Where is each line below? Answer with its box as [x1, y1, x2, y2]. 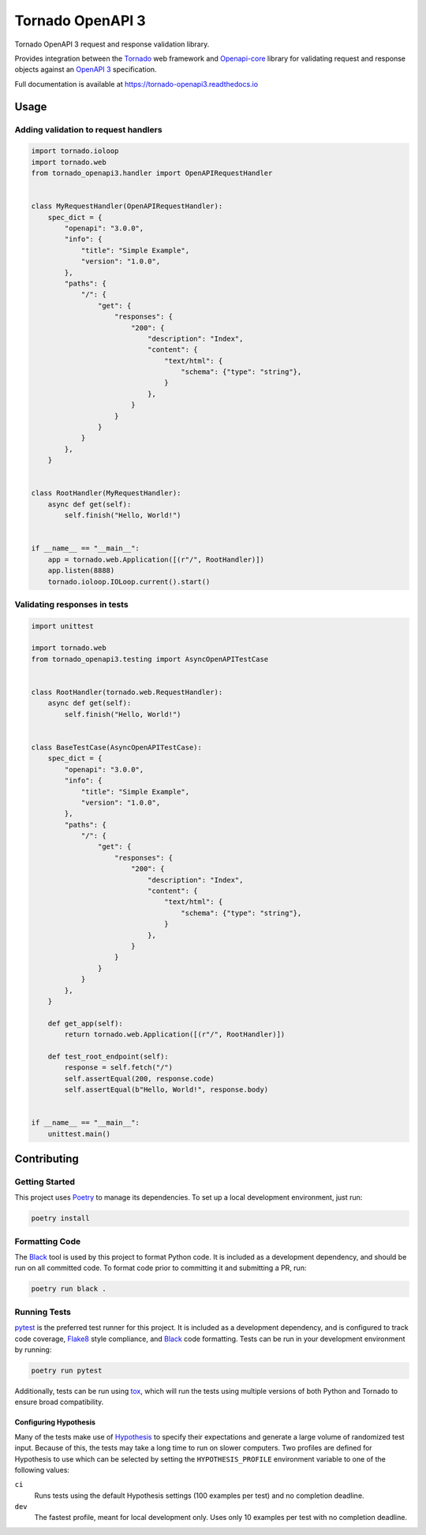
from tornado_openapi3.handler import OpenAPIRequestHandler [31, 169, 273, 177]
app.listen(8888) [47, 566, 115, 575]
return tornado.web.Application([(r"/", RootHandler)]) [64, 1030, 286, 1039]
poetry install [31, 1214, 90, 1223]
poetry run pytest [31, 1365, 103, 1375]
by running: [14, 1345, 52, 1354]
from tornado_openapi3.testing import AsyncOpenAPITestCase [31, 655, 269, 663]
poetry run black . [31, 1284, 106, 1294]
